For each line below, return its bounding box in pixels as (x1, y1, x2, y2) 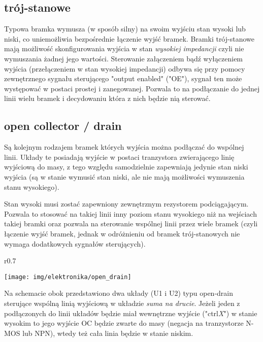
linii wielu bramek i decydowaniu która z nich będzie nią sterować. (4, 93, 211, 104)
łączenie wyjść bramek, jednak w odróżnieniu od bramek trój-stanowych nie (4, 228, 240, 238)
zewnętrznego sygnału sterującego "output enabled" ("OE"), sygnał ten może (4, 73, 242, 84)
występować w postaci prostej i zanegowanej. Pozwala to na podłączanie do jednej (4, 83, 260, 93)
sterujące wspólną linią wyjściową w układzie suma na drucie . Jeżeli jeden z (4, 297, 240, 308)
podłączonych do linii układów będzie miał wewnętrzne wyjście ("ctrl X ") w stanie (4, 307, 257, 318)
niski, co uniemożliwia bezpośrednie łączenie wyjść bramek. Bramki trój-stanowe (4, 33, 254, 44)
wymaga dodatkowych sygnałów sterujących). (4, 238, 146, 249)
